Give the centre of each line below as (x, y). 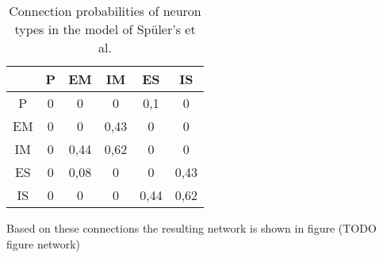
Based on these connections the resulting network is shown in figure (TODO (191, 228)
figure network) (44, 243)
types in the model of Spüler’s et (105, 29)
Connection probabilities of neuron (105, 11)
